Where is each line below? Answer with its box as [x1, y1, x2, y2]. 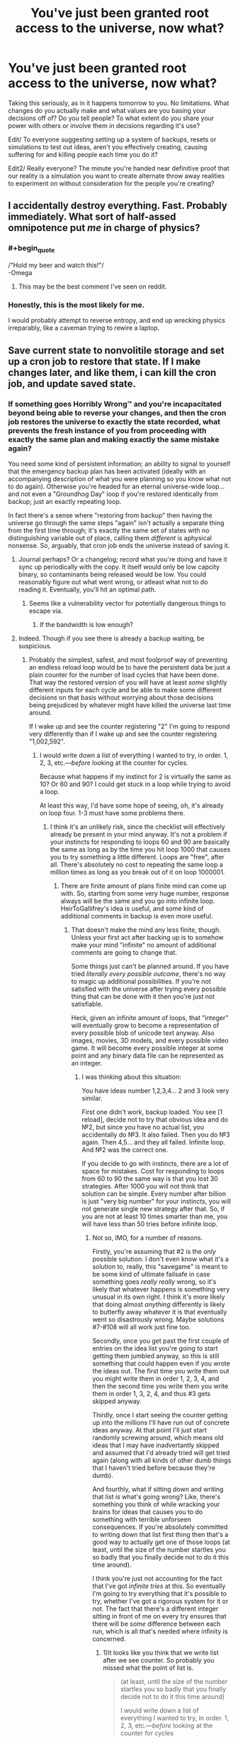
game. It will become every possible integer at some [71, 1044, 224, 1052]
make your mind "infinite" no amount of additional [71, 940, 217, 949]
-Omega [8, 268, 33, 277]
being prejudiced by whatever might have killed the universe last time [28, 700, 232, 709]
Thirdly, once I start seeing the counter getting [92, 1410, 228, 1419]
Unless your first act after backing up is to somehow [71, 933, 224, 941]
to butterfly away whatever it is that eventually [92, 1307, 227, 1316]
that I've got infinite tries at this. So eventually [92, 1582, 226, 1590]
